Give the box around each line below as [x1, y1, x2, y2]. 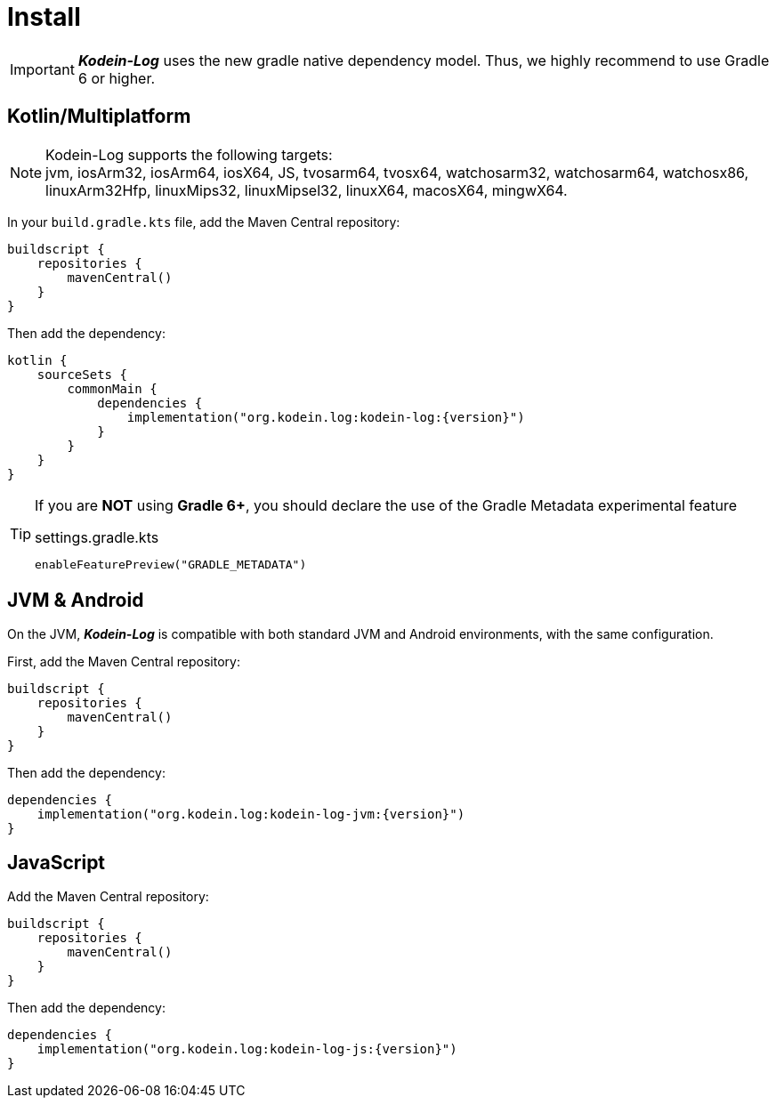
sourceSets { [36, 367, 127, 382]
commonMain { [67, 381, 158, 396]
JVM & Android [7, 589, 144, 612]
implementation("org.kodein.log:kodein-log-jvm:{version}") [36, 807, 465, 822]
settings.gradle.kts [35, 528, 159, 546]
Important [10, 60, 75, 78]
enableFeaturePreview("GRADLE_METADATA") [35, 557, 307, 571]
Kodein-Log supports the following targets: [45, 145, 333, 164]
